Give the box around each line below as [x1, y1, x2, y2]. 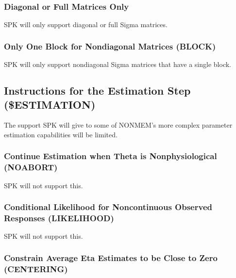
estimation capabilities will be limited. [4, 129, 118, 139]
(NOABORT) [4, 161, 58, 173]
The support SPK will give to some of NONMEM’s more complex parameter [4, 120, 233, 130]
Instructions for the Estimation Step [4, 83, 191, 98]
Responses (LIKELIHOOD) [4, 212, 114, 224]
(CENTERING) [4, 262, 68, 275]
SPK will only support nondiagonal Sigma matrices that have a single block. [4, 59, 231, 69]
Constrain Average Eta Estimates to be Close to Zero [4, 251, 218, 263]
